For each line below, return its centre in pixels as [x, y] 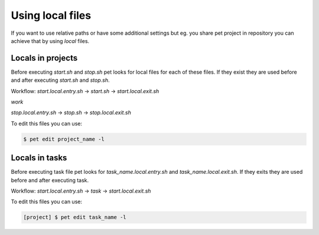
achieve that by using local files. [50, 41]
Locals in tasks [39, 158]
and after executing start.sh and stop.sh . [60, 80]
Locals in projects [44, 58]
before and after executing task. [50, 180]
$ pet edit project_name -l [64, 139]
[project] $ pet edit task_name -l [75, 217]
